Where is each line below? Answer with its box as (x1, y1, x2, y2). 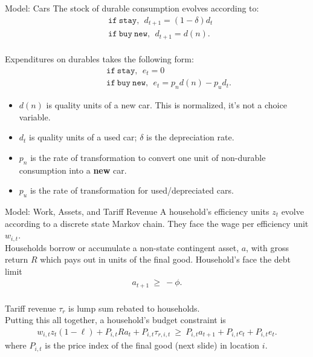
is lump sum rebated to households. (68, 301, 200, 314)
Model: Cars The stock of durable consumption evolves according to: (5, 2, 259, 14)
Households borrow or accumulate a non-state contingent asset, (5, 241, 239, 254)
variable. (19, 110, 51, 123)
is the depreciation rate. (146, 131, 234, 143)
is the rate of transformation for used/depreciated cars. (30, 184, 234, 197)
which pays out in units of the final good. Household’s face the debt (40, 253, 291, 266)
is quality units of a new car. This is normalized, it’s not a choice (46, 99, 287, 111)
